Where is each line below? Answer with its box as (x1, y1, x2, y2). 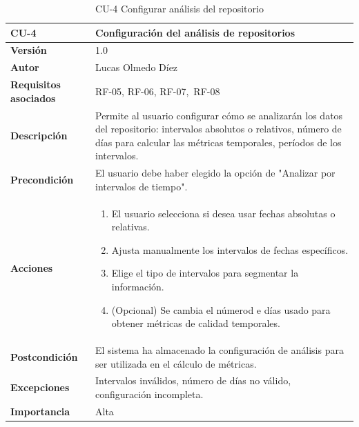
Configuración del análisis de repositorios (95, 25, 295, 39)
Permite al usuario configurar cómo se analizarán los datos (95, 108, 343, 122)
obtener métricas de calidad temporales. (111, 316, 280, 330)
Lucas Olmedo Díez (95, 60, 178, 75)
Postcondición (10, 349, 78, 364)
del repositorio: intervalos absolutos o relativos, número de (95, 121, 342, 136)
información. (111, 279, 164, 293)
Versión (10, 43, 47, 57)
